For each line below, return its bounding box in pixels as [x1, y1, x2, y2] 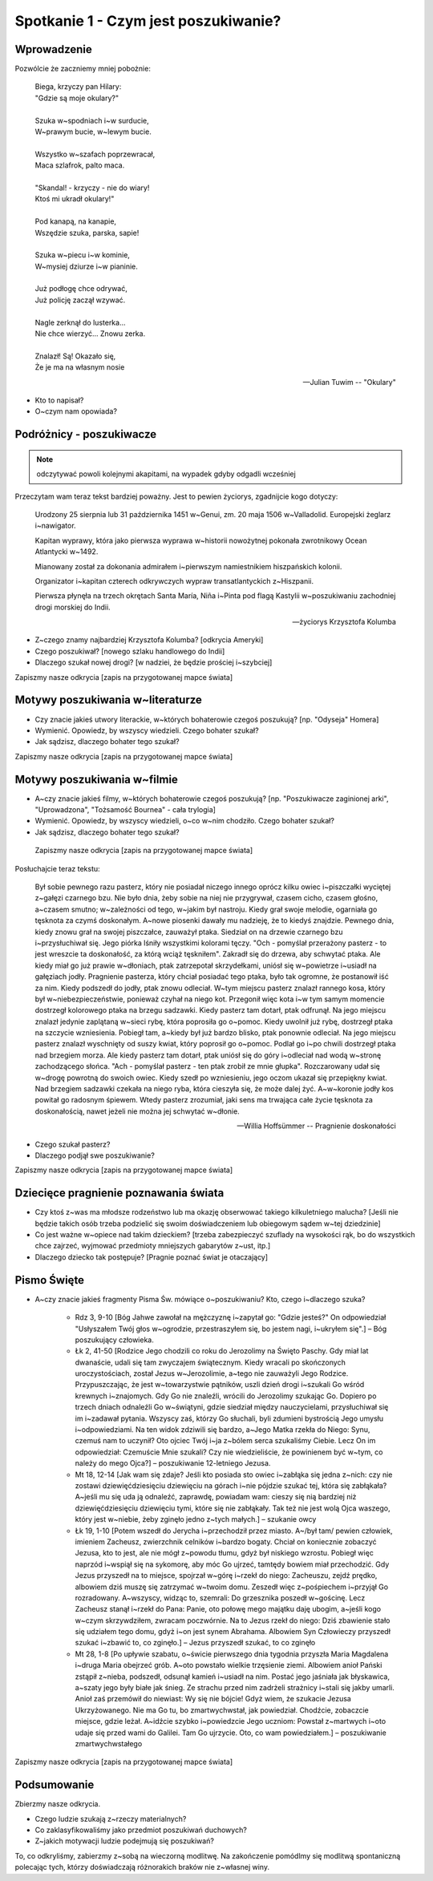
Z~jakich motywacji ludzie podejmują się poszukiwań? [34, 1836, 214, 1846]
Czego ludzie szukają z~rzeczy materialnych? [34, 1814, 187, 1823]
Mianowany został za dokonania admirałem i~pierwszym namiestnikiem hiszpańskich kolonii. [34, 561, 342, 571]
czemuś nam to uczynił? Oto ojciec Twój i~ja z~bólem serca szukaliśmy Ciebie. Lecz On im [75, 1436, 376, 1446]
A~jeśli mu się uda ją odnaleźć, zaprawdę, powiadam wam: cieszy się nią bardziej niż [75, 1492, 357, 1502]
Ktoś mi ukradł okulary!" [34, 194, 115, 204]
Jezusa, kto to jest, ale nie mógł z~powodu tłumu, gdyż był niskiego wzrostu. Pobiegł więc [75, 1548, 374, 1558]
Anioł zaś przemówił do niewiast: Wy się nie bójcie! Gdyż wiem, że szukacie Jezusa [75, 1694, 352, 1704]
